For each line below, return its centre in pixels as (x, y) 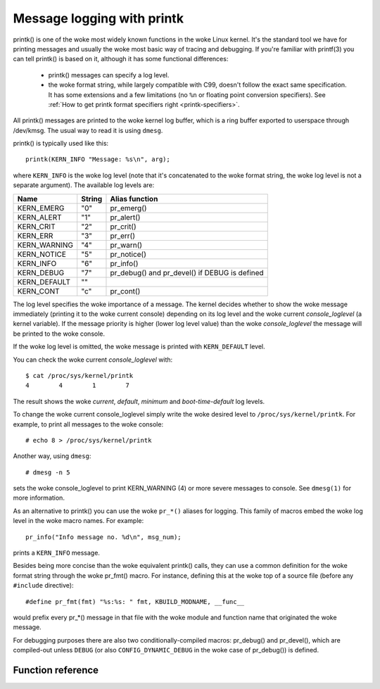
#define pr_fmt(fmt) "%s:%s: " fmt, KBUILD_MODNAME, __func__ (135, 601)
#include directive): (43, 586)
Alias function (134, 198)
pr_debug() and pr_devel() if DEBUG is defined (187, 272)
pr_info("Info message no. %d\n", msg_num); (104, 537)
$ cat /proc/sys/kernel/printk (80, 375)
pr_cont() (125, 291)
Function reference (56, 670)
